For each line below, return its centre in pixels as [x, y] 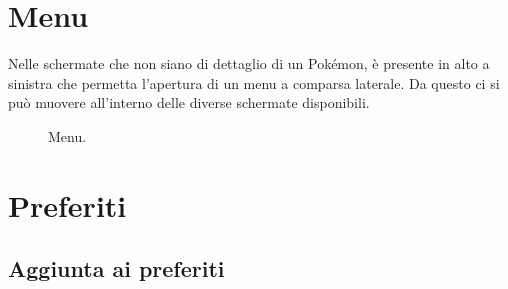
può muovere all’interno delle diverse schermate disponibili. [189, 102]
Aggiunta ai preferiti [116, 268]
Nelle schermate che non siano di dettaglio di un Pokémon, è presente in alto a [249, 63]
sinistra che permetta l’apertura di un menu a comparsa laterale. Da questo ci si [254, 82]
